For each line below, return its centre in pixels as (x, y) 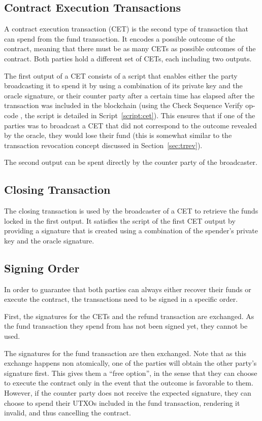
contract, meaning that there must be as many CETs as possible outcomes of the (130, 48)
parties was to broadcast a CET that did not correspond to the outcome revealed (130, 125)
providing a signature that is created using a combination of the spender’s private (131, 231)
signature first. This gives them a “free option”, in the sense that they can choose (131, 373)
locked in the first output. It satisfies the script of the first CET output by (120, 220)
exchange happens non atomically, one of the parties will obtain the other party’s (130, 363)
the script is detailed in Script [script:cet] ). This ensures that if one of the (140, 115)
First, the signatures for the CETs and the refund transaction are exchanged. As (129, 316)
